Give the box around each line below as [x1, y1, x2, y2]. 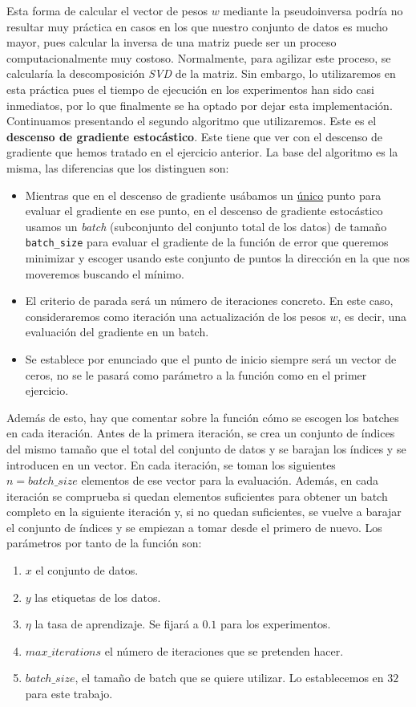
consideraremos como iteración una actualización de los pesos [25, 307, 326, 324]
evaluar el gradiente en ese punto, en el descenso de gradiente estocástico [25, 202, 383, 219]
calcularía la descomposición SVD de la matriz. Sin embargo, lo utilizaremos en [6, 65, 396, 82]
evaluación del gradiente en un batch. [25, 323, 209, 340]
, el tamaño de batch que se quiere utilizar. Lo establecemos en [75, 669, 384, 686]
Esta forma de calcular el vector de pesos [6, 2, 208, 18]
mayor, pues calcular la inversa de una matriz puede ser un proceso [6, 34, 337, 51]
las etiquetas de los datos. [34, 588, 161, 605]
